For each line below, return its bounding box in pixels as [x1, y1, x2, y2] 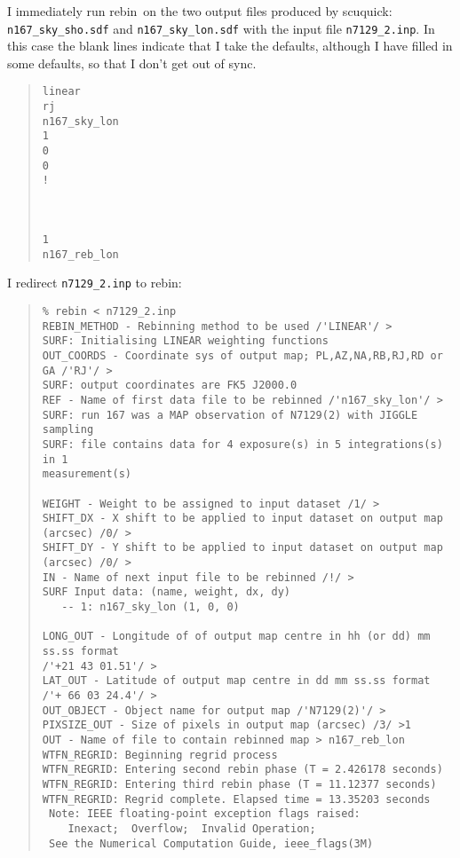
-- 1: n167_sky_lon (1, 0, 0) [61, 601, 240, 614]
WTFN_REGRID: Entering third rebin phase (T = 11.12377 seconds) [42, 777, 437, 791]
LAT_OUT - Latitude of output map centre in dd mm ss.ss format [42, 674, 431, 688]
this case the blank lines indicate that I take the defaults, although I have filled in [7, 36, 453, 55]
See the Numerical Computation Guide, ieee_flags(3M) [48, 837, 374, 850]
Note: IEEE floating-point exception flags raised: [48, 807, 361, 821]
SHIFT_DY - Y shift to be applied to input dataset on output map [42, 541, 443, 555]
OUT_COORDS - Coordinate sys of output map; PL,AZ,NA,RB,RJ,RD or [42, 349, 443, 362]
